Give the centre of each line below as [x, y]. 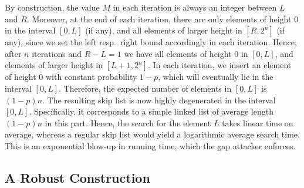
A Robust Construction [77, 177]
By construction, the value [52, 7]
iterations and [57, 53]
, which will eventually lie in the [216, 77]
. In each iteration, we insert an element [219, 65]
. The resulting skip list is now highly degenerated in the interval [159, 100]
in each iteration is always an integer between [195, 7]
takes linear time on [258, 122]
